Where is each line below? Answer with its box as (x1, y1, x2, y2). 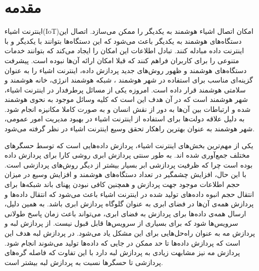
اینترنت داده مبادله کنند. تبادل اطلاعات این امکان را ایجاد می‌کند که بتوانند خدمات (4, 45, 244, 56)
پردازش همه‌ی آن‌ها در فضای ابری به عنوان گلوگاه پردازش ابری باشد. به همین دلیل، (4, 198, 254, 209)
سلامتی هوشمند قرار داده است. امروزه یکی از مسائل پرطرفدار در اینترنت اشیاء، (4, 84, 246, 94)
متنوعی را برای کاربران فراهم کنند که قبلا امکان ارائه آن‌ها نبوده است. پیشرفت (4, 55, 239, 65)
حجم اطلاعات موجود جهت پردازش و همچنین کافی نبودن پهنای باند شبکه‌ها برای (4, 179, 240, 189)
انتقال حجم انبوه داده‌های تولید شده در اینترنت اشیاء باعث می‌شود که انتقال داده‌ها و (4, 188, 254, 199)
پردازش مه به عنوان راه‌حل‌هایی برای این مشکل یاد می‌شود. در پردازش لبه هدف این (4, 228, 255, 238)
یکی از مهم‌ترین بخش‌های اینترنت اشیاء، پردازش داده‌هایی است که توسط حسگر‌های (4, 140, 254, 150)
